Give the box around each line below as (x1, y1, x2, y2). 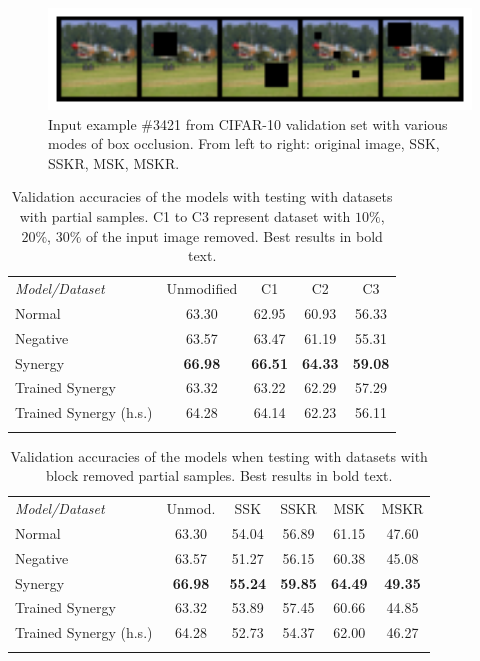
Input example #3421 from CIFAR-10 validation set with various (48, 113, 448, 134)
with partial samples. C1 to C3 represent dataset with (19, 206, 351, 227)
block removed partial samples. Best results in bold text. (46, 465, 393, 486)
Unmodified (166, 278, 238, 299)
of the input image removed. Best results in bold (86, 225, 383, 246)
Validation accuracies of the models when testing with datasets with (10, 445, 428, 466)
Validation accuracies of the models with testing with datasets (11, 186, 393, 207)
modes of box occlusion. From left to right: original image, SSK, (48, 133, 440, 154)
